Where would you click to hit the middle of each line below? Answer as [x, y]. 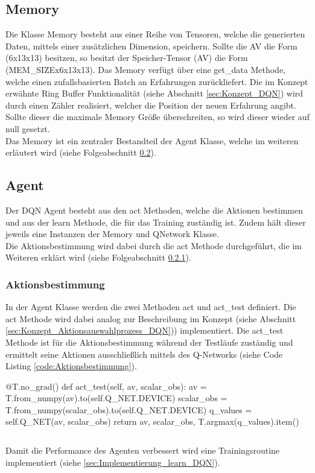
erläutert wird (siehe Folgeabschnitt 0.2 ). [81, 152]
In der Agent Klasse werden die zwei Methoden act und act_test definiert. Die [151, 307]
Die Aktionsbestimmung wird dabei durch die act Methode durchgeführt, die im [154, 245]
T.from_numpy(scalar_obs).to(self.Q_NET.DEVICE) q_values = [129, 409]
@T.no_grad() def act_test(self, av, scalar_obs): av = [106, 386]
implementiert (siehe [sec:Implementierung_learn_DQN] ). [113, 462]
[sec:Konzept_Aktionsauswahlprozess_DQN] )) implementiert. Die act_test [145, 330]
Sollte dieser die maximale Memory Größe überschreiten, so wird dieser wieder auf [157, 117]
